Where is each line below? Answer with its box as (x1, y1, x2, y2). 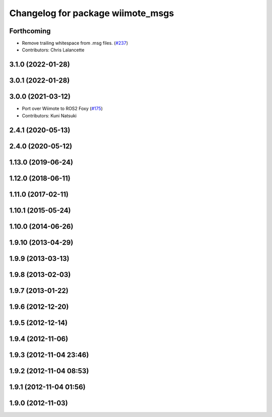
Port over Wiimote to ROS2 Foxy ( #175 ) (22, 106, 103, 112)
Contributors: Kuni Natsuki (22, 112, 77, 118)
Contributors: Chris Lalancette (22, 47, 85, 53)
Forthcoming (9, 27, 51, 35)
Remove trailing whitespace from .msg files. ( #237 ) (22, 40, 128, 46)
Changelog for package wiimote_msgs (9, 8, 174, 19)
